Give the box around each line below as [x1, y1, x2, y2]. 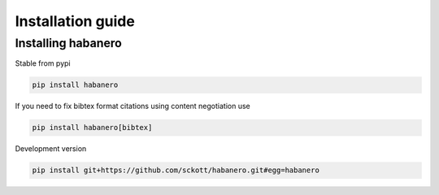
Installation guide [15, 12, 136, 30]
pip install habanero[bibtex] [32, 123, 153, 132]
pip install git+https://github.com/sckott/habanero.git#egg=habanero [32, 166, 320, 175]
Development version [15, 144, 87, 154]
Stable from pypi [15, 58, 71, 68]
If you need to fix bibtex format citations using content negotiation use [15, 102, 251, 111]
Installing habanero [15, 36, 122, 50]
